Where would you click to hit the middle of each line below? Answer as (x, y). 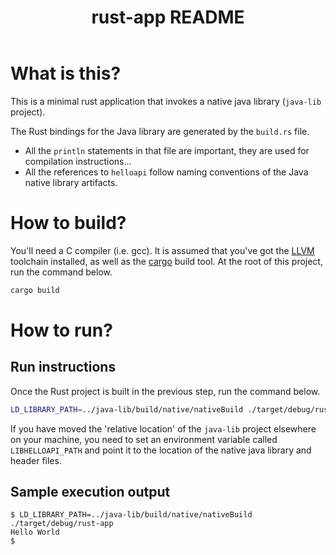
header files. (36, 460)
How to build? (68, 223)
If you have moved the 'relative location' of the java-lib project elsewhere (163, 428)
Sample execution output (90, 492)
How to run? (61, 330)
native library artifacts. (71, 182)
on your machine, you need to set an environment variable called (144, 439)
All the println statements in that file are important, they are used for (167, 150)
